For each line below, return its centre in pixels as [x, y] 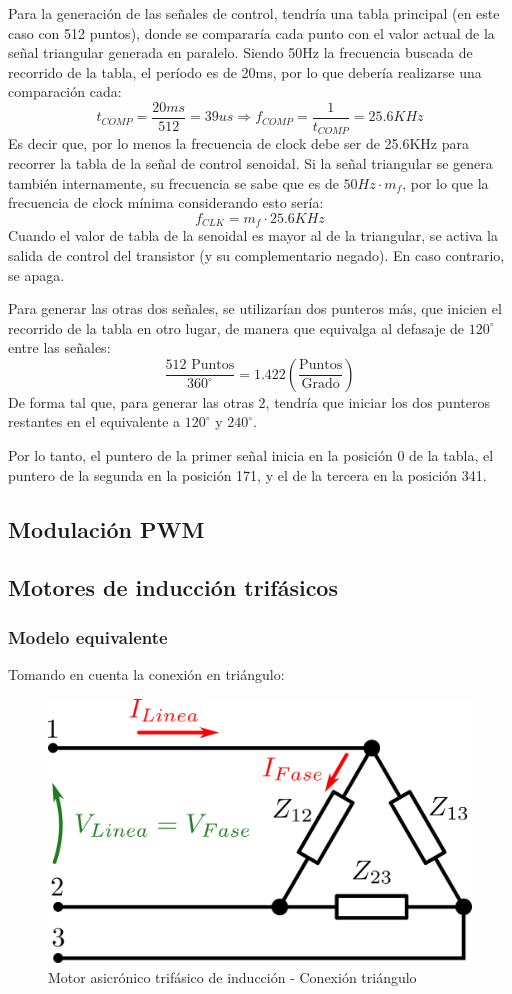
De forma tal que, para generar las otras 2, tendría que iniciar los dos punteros [249, 401]
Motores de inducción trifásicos [173, 587]
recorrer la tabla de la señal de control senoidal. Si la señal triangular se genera [250, 163]
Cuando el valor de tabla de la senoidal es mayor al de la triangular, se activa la [253, 235]
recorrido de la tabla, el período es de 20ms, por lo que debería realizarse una [245, 71]
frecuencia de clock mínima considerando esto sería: [166, 202]
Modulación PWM [106, 528]
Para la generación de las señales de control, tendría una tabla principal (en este [254, 13]
